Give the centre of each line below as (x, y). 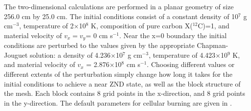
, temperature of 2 (46, 26)
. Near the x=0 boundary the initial (173, 35)
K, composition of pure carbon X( (142, 26)
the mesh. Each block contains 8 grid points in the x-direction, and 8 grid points (125, 93)
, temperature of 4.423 (182, 55)
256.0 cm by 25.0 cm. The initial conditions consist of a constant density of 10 (121, 16)
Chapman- (213, 45)
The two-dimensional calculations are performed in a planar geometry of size (119, 6)
